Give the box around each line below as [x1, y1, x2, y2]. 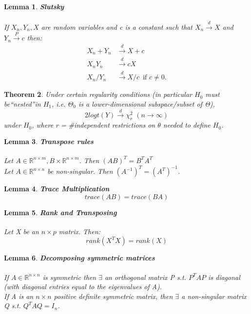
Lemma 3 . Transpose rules [4, 136, 94, 146]
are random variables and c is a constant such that [41, 21, 193, 32]
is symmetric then [42, 272, 97, 282]
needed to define [163, 120, 211, 130]
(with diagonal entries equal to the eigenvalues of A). [4, 281, 162, 292]
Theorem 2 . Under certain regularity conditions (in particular [4, 89, 192, 99]
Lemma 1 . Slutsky [4, 1, 64, 11]
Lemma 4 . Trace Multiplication [4, 184, 110, 194]
